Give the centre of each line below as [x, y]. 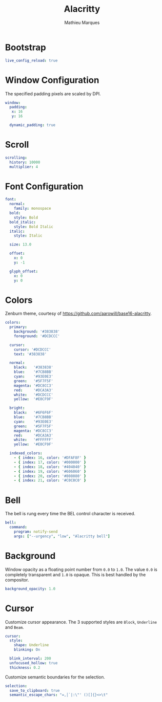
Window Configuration [52, 80]
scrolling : [16, 157]
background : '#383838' [37, 332]
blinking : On [27, 650]
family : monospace [32, 209]
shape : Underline [31, 645]
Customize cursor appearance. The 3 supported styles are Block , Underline [81, 622]
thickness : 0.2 [25, 668]
